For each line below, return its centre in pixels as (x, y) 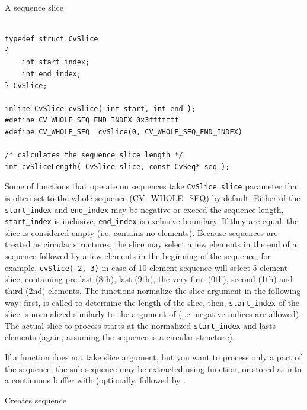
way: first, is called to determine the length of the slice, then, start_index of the (152, 302)
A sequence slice (34, 7)
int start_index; (56, 62)
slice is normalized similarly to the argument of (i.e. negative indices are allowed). (153, 314)
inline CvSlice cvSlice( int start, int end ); (100, 109)
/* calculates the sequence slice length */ (94, 155)
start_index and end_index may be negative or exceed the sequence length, (144, 209)
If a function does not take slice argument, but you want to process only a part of (153, 357)
